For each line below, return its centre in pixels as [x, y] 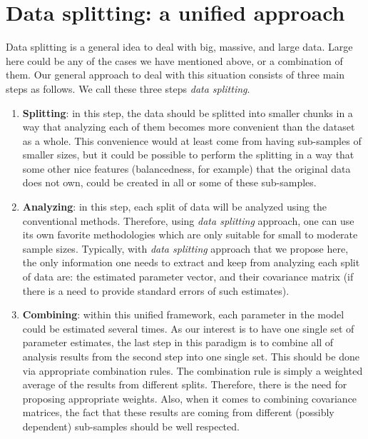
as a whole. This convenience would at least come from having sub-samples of [192, 140]
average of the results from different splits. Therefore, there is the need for [185, 384]
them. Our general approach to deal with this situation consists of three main [175, 75]
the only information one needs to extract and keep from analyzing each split [191, 262]
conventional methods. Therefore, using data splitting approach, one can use [188, 220]
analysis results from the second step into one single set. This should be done [191, 356]
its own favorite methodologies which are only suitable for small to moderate [190, 234]
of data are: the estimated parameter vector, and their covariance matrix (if [188, 277]
